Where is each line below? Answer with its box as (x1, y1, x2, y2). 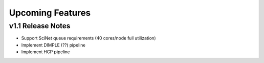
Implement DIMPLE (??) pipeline (21, 42, 86, 48)
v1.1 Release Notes (9, 21, 70, 30)
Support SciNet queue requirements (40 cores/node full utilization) (21, 35, 156, 41)
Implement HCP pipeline (21, 49, 70, 55)
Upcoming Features (9, 7, 91, 18)
